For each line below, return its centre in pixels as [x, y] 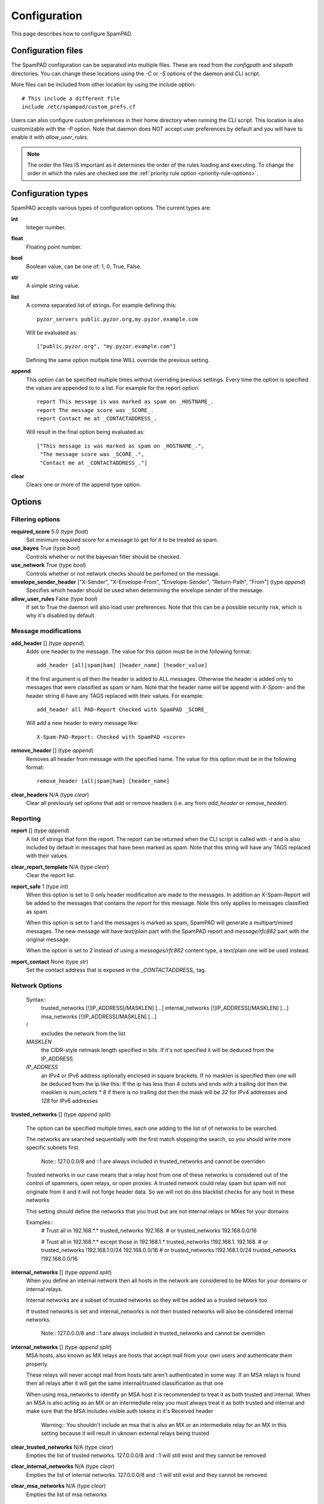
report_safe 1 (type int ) [40, 886]
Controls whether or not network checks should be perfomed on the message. [123, 573]
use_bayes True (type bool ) [46, 548]
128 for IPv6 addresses [70, 1100]
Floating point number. [54, 247]
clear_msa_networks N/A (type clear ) [58, 1486]
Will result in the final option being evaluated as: [85, 432]
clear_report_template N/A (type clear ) [60, 867]
